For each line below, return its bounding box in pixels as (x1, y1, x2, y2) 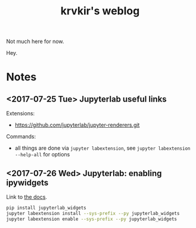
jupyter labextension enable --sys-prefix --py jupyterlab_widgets (6, 216, 178, 222)
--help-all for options (14, 151, 70, 158)
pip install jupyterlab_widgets (6, 205, 86, 211)
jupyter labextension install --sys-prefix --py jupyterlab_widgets (6, 210, 180, 216)
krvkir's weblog (60, 4, 140, 18)
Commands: (6, 133, 36, 140)
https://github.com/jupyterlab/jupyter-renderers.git (14, 121, 140, 129)
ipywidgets (6, 177, 49, 187)
